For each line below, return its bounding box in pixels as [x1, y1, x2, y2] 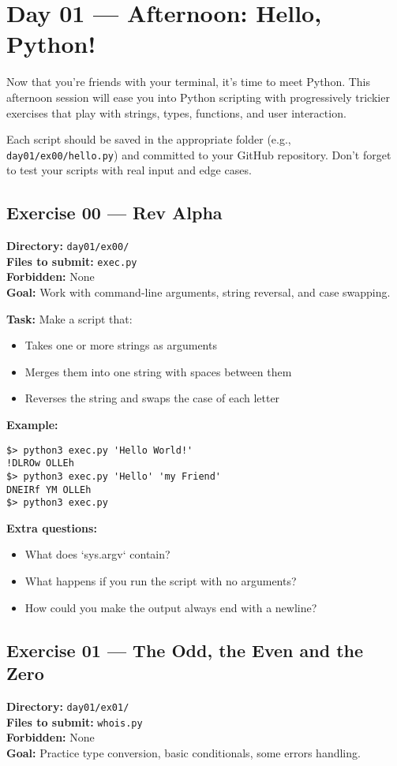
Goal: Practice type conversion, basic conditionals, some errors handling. [6, 744, 361, 760]
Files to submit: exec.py [6, 252, 137, 269]
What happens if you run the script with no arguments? [24, 573, 297, 589]
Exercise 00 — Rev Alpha [6, 200, 223, 225]
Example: [6, 417, 58, 433]
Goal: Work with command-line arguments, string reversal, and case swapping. [6, 284, 391, 301]
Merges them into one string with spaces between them [24, 363, 292, 379]
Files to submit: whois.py [6, 713, 143, 730]
